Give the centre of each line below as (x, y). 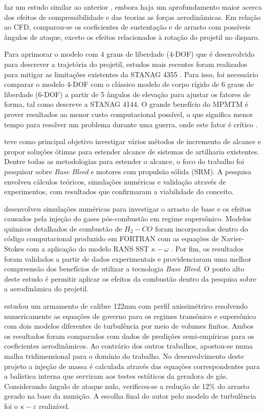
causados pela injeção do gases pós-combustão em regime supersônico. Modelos (128, 219)
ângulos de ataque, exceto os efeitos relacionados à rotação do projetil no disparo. (132, 37)
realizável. (54, 406)
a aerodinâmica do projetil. (47, 289)
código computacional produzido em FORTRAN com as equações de (112, 238)
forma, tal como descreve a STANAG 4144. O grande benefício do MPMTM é (126, 104)
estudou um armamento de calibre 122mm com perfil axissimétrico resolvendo (126, 306)
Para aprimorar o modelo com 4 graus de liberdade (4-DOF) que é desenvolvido (129, 54)
